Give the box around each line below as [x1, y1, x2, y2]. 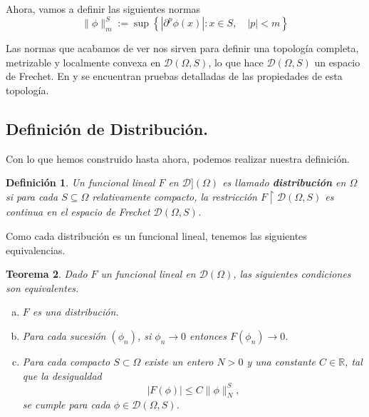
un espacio [314, 54, 360, 69]
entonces [189, 328, 227, 343]
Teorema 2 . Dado [6, 266, 88, 281]
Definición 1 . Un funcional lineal [6, 175, 155, 190]
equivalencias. [6, 242, 66, 257]
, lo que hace [208, 54, 264, 69]
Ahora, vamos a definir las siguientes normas [6, 1, 201, 16]
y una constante [246, 353, 316, 368]
